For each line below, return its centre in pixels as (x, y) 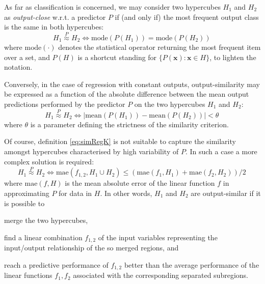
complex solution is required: (49, 161)
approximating (27, 193)
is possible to (24, 203)
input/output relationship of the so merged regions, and (91, 248)
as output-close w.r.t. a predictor (55, 17)
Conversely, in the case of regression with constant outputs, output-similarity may (132, 84)
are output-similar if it (226, 193)
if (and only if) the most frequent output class (187, 17)
